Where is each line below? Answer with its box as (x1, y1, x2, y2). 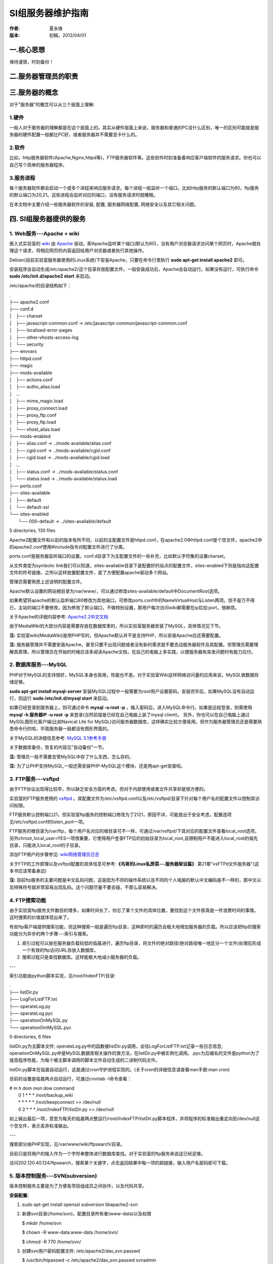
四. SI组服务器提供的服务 (9, 214, 86, 223)
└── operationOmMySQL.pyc (9, 1024, 72, 1030)
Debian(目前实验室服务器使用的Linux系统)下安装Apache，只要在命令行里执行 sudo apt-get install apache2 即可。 (9, 257, 247, 263)
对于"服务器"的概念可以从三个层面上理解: (9, 101, 95, 107)
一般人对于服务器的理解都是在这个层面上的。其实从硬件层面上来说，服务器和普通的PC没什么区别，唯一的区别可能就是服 (9, 124, 259, 130)
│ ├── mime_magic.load (9, 398, 63, 404)
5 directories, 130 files (9, 527, 56, 533)
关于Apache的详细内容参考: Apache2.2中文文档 (9, 614, 109, 620)
